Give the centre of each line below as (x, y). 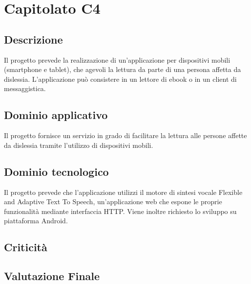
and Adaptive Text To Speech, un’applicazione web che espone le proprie (113, 201)
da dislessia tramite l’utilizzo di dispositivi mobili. (79, 145)
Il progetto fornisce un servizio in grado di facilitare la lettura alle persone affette (125, 135)
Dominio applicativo (56, 115)
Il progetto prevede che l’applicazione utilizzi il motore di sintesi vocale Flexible (123, 192)
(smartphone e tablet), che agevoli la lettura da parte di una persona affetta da (123, 69)
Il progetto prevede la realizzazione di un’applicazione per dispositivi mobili (117, 59)
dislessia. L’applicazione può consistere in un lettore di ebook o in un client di (120, 79)
